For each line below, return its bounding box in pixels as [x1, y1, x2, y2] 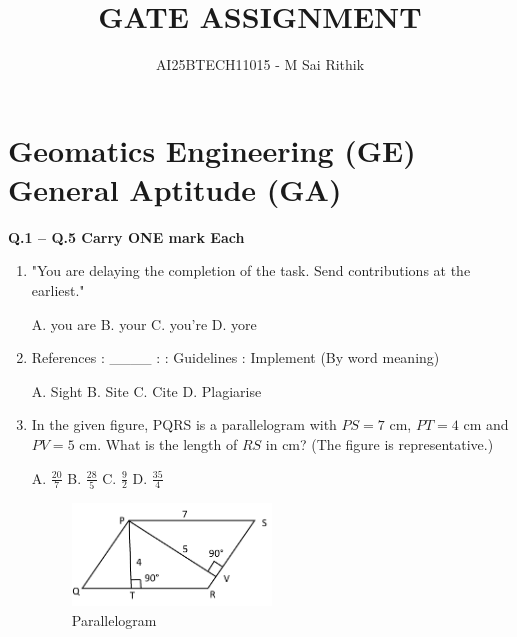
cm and [463, 414, 509, 435]
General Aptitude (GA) [8, 168, 342, 209]
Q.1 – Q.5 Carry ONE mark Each [8, 226, 245, 247]
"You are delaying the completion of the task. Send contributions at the [31, 260, 471, 281]
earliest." [31, 280, 85, 301]
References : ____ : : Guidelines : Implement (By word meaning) [31, 347, 440, 368]
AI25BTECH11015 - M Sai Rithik [155, 54, 365, 75]
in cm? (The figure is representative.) [265, 434, 494, 454]
